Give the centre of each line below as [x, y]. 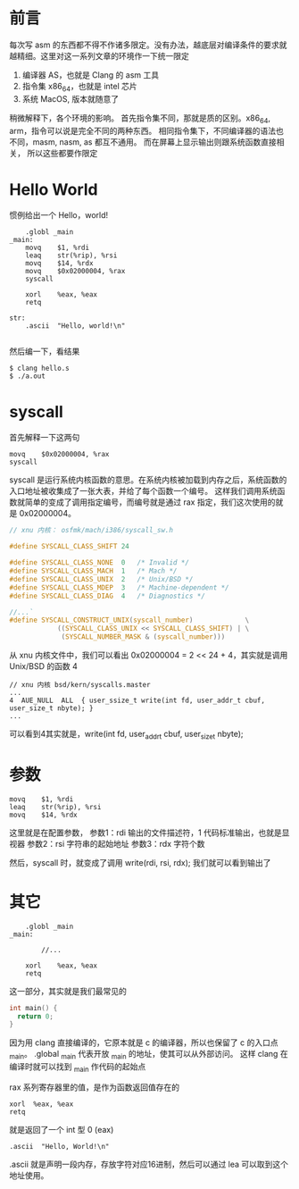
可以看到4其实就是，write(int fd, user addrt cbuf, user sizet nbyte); [126, 735]
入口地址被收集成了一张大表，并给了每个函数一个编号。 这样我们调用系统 [143, 491]
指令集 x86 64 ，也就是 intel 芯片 [80, 87]
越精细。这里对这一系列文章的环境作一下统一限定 [99, 55]
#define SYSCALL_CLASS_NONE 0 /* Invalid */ [100, 563]
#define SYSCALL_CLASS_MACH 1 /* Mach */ [93, 571]
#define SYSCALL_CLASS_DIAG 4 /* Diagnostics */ [107, 596]
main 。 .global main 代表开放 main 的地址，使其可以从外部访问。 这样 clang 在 [149, 1055]
